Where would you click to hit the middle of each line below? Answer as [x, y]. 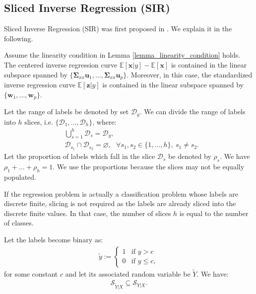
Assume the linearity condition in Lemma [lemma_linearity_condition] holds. [122, 55]
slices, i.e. [39, 121]
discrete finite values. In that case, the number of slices [88, 213]
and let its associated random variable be [128, 273]
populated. [20, 177]
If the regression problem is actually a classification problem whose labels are [121, 193]
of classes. [19, 223]
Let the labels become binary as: [54, 239]
